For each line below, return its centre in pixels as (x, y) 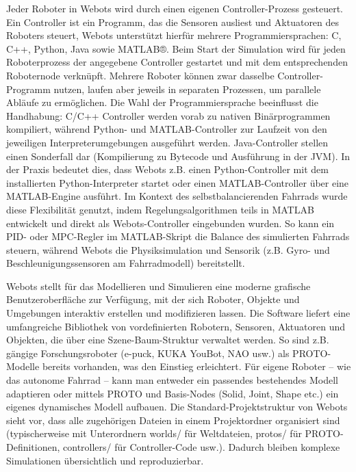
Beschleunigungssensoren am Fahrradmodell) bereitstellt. (126, 263)
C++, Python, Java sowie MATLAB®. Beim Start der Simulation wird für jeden (176, 48)
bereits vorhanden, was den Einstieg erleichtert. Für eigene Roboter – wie (196, 366)
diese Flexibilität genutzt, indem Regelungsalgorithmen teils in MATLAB (160, 209)
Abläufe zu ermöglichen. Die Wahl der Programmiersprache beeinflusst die (162, 102)
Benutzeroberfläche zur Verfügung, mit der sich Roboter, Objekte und (153, 299)
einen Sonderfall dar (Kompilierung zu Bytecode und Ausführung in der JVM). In (178, 156)
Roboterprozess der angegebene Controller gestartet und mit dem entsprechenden (177, 62)
